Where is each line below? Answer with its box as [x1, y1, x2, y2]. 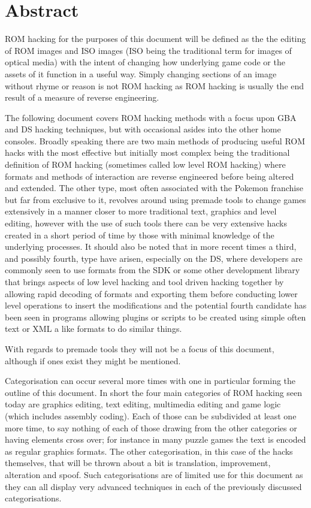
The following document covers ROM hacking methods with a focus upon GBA [5, 111, 297, 123]
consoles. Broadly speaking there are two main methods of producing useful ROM [5, 134, 306, 147]
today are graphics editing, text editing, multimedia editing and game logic [5, 398, 281, 410]
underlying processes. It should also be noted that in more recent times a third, [5, 240, 297, 253]
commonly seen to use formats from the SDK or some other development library [5, 264, 300, 276]
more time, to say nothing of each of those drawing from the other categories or [5, 421, 297, 434]
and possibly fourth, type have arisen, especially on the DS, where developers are [5, 252, 303, 264]
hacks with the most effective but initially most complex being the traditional [5, 146, 290, 159]
